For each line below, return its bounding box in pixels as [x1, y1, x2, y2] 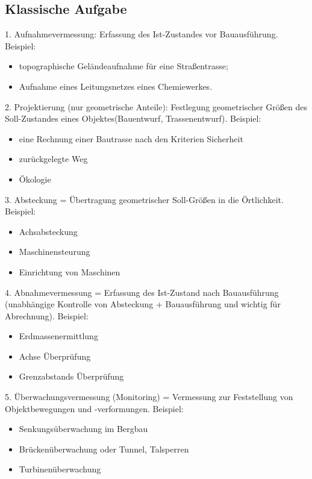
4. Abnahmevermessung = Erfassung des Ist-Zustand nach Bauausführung [5, 286, 279, 298]
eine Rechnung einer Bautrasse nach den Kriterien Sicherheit [19, 132, 243, 145]
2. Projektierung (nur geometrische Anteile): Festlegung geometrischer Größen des [5, 100, 307, 113]
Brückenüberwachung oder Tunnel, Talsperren [19, 442, 189, 455]
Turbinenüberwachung [19, 463, 101, 475]
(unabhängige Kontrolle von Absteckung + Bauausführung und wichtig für [5, 298, 281, 310]
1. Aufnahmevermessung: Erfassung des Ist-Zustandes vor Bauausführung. [5, 28, 278, 40]
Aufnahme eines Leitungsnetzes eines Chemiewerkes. [19, 80, 213, 92]
